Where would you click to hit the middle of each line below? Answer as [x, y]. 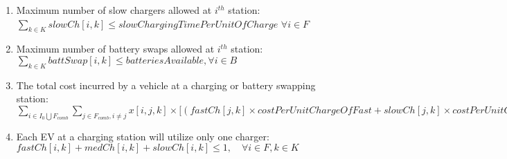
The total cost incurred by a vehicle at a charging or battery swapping [166, 85]
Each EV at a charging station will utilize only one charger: [143, 136]
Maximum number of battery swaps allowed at [115, 49]
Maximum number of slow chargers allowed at [114, 10]
